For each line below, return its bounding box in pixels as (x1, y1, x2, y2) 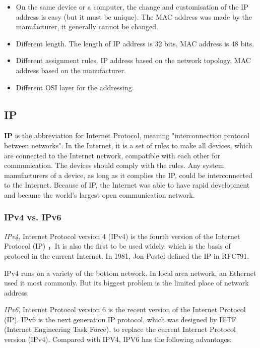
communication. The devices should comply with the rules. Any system (4, 160, 224, 170)
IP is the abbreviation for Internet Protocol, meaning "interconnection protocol (4, 130, 249, 141)
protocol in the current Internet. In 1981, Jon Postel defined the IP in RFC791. (4, 250, 249, 261)
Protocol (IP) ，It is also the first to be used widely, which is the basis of (4, 241, 231, 251)
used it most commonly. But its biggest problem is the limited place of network (4, 277, 249, 288)
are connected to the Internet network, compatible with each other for (4, 150, 221, 160)
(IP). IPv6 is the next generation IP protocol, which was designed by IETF (4, 314, 236, 324)
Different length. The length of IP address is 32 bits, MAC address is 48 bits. (16, 38, 254, 48)
